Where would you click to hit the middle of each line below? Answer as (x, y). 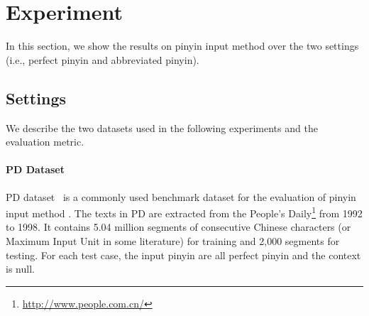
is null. (20, 269)
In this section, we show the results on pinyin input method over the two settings (182, 46)
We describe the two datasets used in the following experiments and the (162, 127)
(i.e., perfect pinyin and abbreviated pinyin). (103, 59)
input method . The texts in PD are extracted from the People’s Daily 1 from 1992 (184, 212)
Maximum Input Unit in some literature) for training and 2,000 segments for (173, 240)
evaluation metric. (45, 142)
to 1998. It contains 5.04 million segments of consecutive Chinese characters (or (178, 227)
